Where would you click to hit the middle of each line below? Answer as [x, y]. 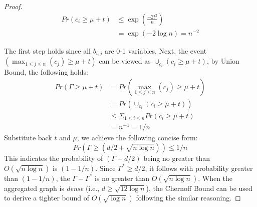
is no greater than [122, 178]
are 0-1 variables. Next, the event [156, 50]
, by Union [223, 61]
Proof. [13, 6]
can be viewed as [125, 61]
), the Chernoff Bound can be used [199, 188]
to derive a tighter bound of [47, 198]
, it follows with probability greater [199, 168]
